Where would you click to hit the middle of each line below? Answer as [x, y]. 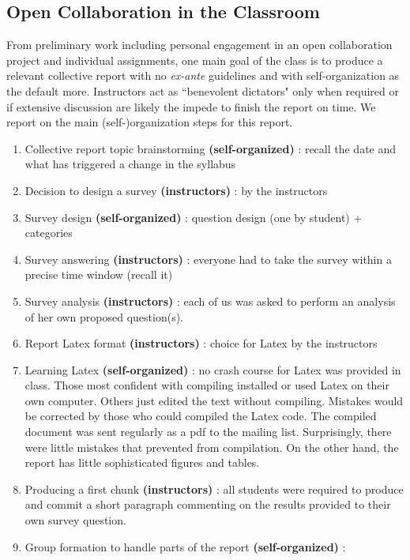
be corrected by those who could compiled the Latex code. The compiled [201, 416]
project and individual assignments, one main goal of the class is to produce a [195, 60]
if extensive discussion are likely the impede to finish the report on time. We [191, 106]
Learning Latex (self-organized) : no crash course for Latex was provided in [213, 369]
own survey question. [75, 520]
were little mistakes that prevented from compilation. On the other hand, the [212, 447]
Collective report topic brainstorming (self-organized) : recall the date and [211, 148]
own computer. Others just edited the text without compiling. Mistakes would [214, 400]
